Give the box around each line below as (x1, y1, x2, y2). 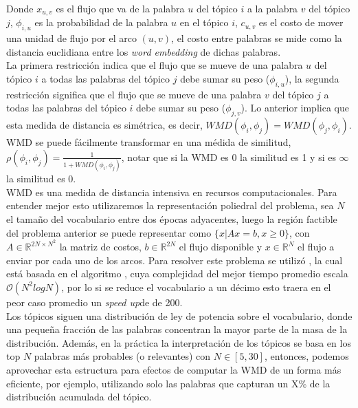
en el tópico (179, 15, 229, 30)
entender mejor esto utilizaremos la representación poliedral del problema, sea (6, 198, 334, 213)
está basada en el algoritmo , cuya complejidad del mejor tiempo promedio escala (6, 266, 348, 281)
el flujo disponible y (179, 239, 262, 254)
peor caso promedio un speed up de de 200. (6, 294, 183, 309)
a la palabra (247, 1, 298, 15)
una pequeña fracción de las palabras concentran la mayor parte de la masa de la (6, 322, 348, 336)
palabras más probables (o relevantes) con (34, 349, 211, 363)
